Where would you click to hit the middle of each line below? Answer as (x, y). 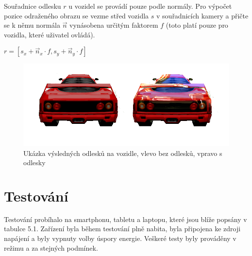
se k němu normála (32, 25)
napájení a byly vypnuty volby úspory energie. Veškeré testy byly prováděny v (120, 238)
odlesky (34, 162)
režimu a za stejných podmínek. (51, 247)
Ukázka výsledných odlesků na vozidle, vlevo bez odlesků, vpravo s (123, 153)
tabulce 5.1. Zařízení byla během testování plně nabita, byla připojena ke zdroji (122, 229)
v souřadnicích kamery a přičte (202, 15)
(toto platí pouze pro (197, 25)
